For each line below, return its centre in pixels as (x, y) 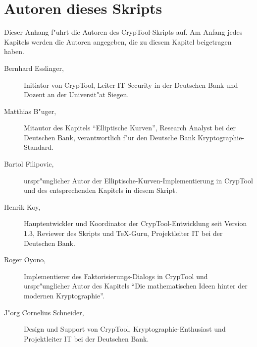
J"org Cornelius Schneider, (44, 312)
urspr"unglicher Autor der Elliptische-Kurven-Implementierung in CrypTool (138, 180)
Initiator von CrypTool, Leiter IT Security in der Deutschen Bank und (131, 85)
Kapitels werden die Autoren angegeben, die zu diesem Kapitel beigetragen (118, 41)
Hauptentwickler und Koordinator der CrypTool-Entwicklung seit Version (135, 223)
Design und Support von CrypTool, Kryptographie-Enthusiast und (125, 329)
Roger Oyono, (25, 260)
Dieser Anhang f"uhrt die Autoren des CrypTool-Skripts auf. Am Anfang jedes (123, 32)
